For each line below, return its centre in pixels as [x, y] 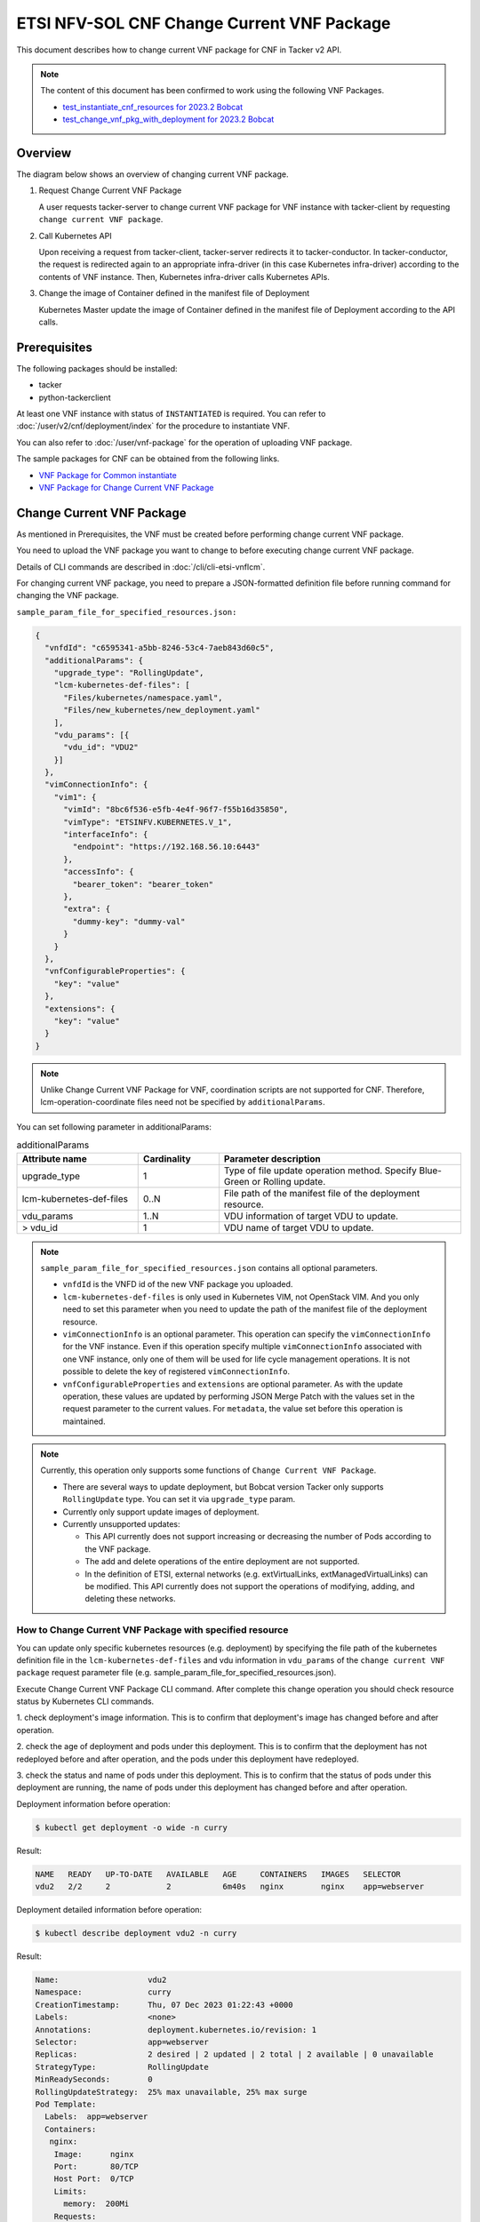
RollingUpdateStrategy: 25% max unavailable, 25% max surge [171, 2092]
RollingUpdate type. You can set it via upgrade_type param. [179, 1499]
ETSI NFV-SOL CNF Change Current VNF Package [204, 23]
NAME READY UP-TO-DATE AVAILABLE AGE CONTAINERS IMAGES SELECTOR [218, 1874]
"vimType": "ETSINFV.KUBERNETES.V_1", [148, 822]
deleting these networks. [130, 1599]
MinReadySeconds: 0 [94, 2079]
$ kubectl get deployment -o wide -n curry [132, 1827]
